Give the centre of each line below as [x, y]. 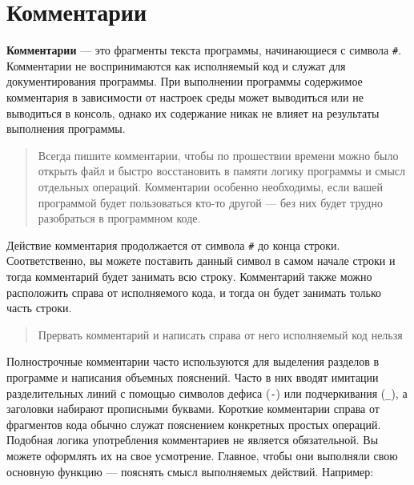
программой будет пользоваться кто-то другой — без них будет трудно [210, 202]
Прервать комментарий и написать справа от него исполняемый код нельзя [220, 334]
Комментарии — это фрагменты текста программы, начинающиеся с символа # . [204, 50]
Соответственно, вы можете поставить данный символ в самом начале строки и [201, 261]
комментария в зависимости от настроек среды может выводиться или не [185, 96]
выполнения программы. [66, 128]
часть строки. [39, 308]
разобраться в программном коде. [119, 218]
